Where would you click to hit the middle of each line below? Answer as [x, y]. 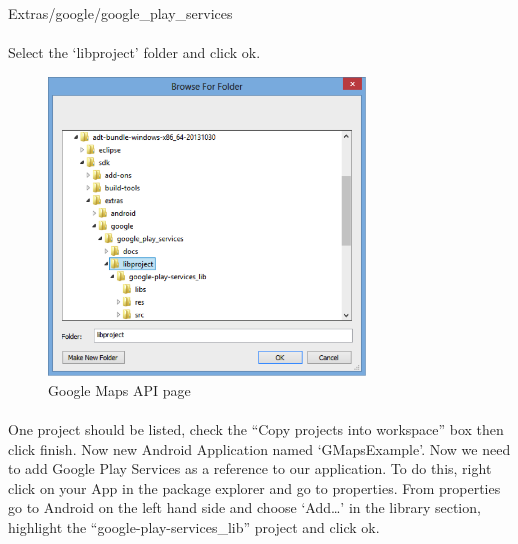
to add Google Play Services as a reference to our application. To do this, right [250, 468]
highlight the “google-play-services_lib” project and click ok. [194, 526]
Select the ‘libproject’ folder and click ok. [134, 52]
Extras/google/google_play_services [120, 13]
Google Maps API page [119, 389]
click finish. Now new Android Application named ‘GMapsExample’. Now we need [259, 448]
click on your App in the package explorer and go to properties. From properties [254, 487]
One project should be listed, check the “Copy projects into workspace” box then [256, 428]
